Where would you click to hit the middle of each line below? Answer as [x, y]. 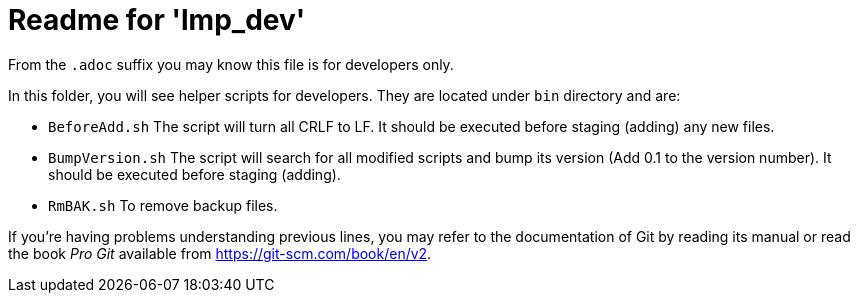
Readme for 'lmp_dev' [157, 20]
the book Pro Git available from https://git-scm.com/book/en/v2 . [220, 253]
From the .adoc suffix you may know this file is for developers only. [231, 64]
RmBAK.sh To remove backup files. [163, 205]
